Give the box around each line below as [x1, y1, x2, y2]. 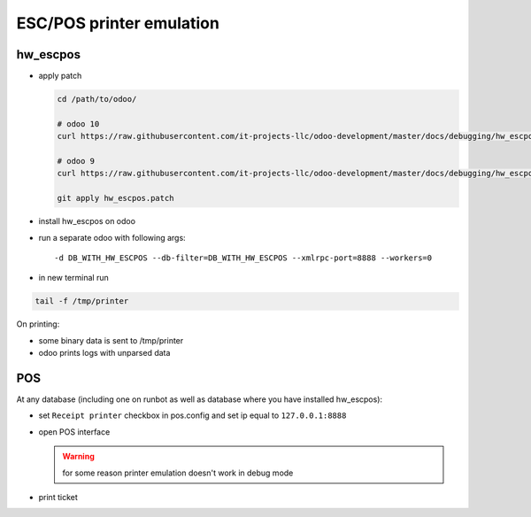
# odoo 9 [57, 156, 96, 166]
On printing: [16, 319, 60, 329]
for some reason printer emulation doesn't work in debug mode [62, 467, 294, 478]
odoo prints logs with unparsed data [38, 348, 171, 359]
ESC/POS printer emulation [16, 13, 220, 33]
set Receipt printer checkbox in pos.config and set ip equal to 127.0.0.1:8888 [38, 410, 347, 421]
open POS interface [38, 426, 111, 437]
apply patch [38, 71, 82, 81]
